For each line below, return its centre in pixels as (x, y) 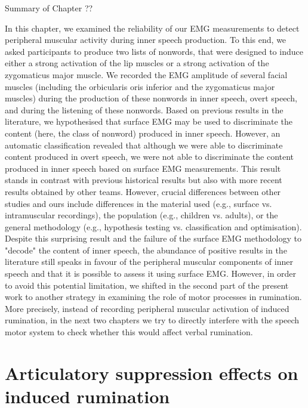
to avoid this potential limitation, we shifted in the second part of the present (147, 285)
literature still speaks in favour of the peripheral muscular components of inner (149, 262)
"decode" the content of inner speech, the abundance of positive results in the (146, 250)
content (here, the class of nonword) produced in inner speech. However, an (143, 133)
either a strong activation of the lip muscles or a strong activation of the (137, 63)
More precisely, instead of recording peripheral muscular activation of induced (147, 308)
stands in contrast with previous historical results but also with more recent (144, 180)
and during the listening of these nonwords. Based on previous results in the (144, 109)
